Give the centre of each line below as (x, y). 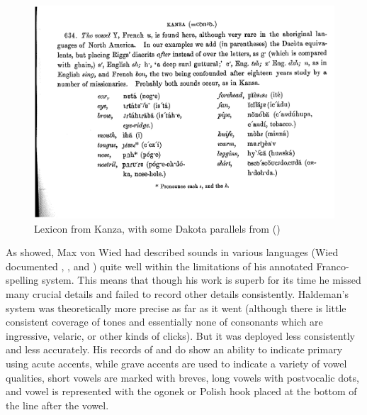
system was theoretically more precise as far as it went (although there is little (176, 308)
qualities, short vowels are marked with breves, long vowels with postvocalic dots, (182, 377)
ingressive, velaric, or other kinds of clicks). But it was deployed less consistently (180, 335)
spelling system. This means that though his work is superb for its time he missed (183, 280)
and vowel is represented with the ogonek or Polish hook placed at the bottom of (181, 391)
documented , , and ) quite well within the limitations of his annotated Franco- (177, 266)
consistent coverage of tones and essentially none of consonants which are (164, 322)
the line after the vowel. (57, 405)
